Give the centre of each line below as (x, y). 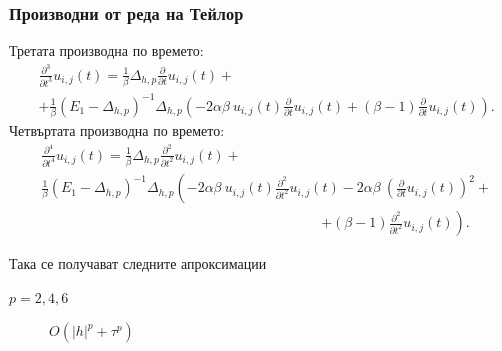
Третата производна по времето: (106, 50)
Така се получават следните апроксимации (138, 263)
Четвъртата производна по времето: (117, 130)
